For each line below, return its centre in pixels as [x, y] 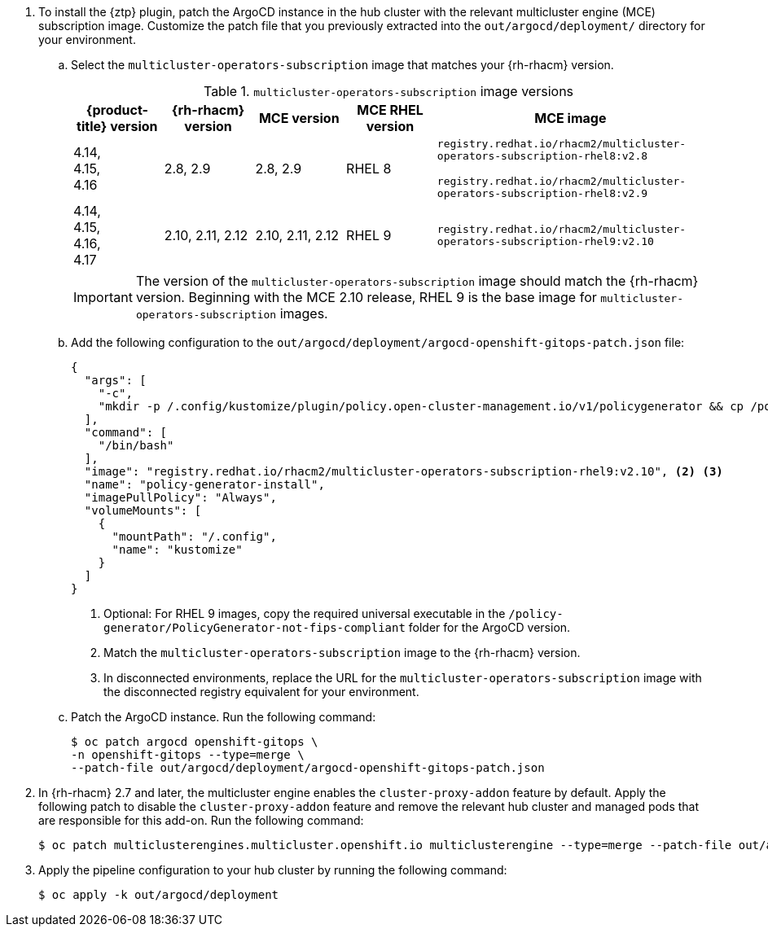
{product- [117, 110]
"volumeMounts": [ [143, 510]
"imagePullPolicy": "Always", [180, 497]
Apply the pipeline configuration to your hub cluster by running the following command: [273, 870]
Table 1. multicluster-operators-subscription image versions [388, 91]
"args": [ [115, 380]
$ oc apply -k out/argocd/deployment [159, 895]
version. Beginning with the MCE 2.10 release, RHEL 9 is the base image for [366, 297]
